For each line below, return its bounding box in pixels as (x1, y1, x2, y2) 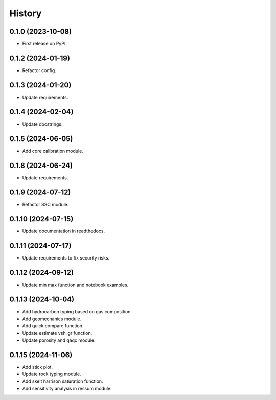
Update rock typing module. (22, 371, 81, 377)
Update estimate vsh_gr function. (22, 330, 93, 336)
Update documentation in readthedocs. (22, 228, 105, 234)
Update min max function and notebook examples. (22, 281, 129, 288)
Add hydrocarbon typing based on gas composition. (22, 309, 132, 315)
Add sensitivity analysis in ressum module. (22, 385, 112, 391)
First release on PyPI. (22, 41, 67, 47)
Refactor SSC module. (22, 201, 69, 207)
